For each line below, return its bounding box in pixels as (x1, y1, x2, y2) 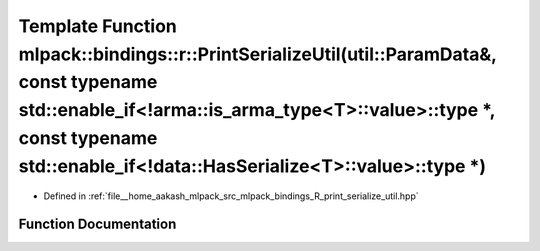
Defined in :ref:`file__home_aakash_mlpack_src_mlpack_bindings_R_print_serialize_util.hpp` (43, 190, 419, 202)
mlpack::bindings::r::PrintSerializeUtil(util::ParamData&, (18, 43, 497, 65)
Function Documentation (18, 216, 177, 233)
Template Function (18, 15, 177, 37)
